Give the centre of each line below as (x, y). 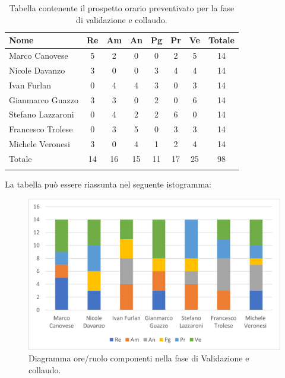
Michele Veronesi (39, 144)
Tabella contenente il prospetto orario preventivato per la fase (122, 8)
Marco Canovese (39, 55)
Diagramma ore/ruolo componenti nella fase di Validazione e (139, 358)
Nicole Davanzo (37, 70)
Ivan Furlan (30, 85)
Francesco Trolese (41, 129)
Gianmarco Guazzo (44, 99)
